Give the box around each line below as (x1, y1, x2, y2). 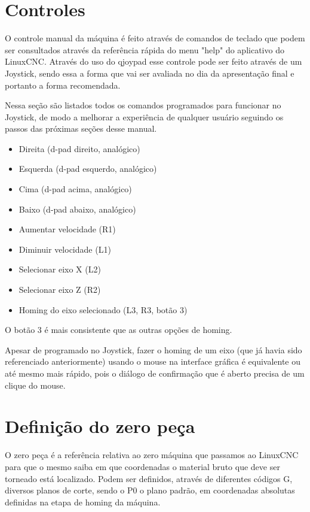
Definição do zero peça (5, 414, 195, 438)
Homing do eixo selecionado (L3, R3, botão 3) (19, 303, 188, 316)
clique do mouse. (5, 378, 66, 391)
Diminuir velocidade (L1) (19, 243, 111, 255)
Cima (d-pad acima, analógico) (19, 183, 132, 195)
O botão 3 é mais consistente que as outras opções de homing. (5, 323, 232, 336)
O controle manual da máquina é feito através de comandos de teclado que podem (5, 32, 305, 44)
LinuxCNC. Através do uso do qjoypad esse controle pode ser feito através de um (5, 55, 302, 68)
